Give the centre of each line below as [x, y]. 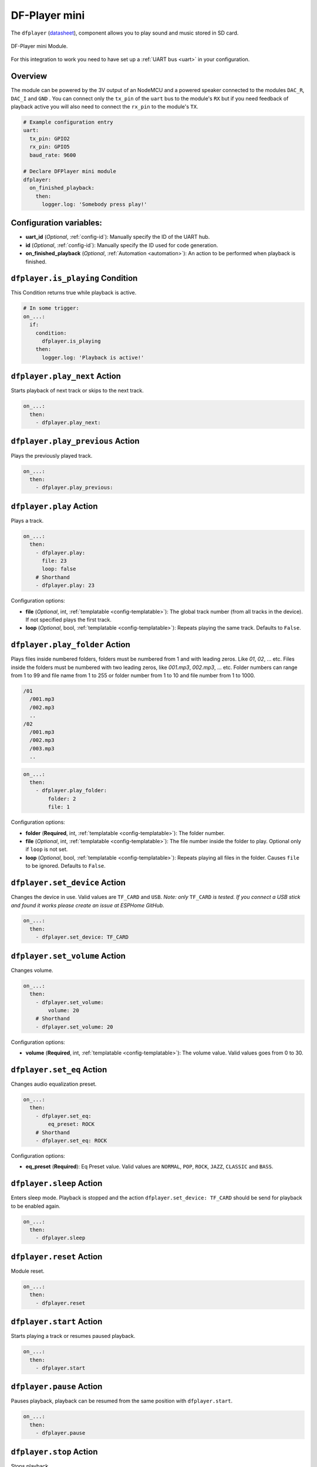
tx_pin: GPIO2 [50, 138]
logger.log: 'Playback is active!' [93, 357]
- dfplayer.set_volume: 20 [75, 1027]
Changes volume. [32, 970]
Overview [29, 76]
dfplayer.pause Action [57, 1387]
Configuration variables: [57, 223]
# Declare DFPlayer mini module [70, 171]
